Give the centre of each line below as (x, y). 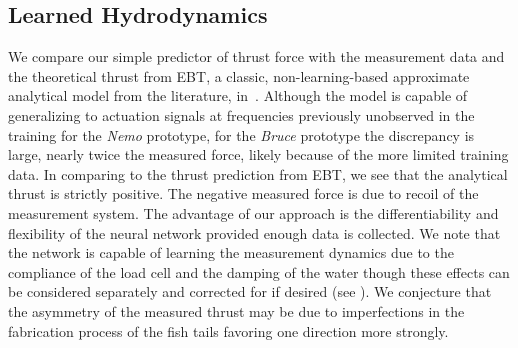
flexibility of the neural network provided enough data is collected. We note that (254, 232)
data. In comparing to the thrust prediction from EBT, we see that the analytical (258, 173)
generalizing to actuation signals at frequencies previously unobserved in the (241, 114)
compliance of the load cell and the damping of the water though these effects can (259, 271)
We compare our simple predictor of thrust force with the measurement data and (256, 56)
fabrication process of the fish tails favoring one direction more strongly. (228, 330)
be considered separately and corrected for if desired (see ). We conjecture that (250, 291)
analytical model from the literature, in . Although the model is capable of (238, 95)
